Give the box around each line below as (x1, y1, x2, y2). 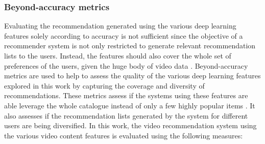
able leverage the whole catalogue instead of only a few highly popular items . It (4, 100, 255, 110)
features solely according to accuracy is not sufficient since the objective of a (4, 30, 243, 41)
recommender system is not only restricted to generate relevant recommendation (4, 40, 256, 51)
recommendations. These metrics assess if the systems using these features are (4, 90, 248, 101)
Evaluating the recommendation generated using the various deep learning (4, 20, 236, 31)
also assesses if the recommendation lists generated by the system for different (4, 110, 248, 121)
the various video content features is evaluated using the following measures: (4, 130, 243, 140)
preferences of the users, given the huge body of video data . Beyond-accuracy (4, 60, 248, 71)
